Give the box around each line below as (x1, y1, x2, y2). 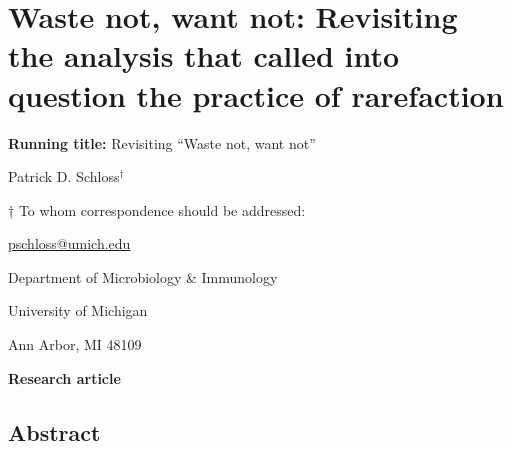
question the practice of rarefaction (8, 74, 504, 115)
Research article (8, 367, 121, 388)
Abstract (8, 416, 101, 447)
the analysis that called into (8, 35, 400, 76)
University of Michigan (8, 300, 148, 321)
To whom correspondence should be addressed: (18, 199, 306, 220)
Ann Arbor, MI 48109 (8, 334, 142, 355)
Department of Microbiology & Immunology (8, 266, 278, 287)
